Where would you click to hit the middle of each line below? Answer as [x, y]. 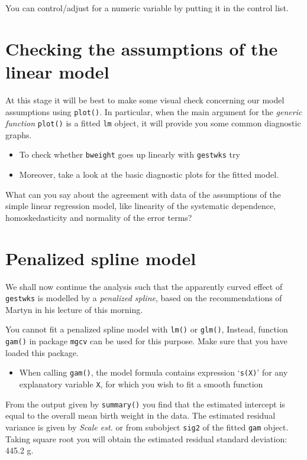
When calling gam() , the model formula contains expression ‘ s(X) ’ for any [153, 372]
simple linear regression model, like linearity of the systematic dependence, [141, 206]
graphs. [19, 134]
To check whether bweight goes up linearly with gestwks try [130, 154]
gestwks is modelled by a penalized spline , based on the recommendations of [144, 298]
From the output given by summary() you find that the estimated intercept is [145, 404]
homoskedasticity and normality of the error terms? [99, 217]
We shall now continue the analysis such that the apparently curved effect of [144, 286]
